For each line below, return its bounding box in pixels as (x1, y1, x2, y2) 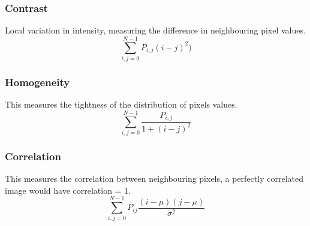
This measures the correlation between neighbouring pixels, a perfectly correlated (5, 172, 303, 185)
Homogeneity (5, 74, 70, 89)
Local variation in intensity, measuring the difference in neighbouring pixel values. (5, 24, 306, 36)
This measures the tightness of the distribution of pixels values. (5, 98, 237, 111)
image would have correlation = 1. (5, 184, 131, 196)
